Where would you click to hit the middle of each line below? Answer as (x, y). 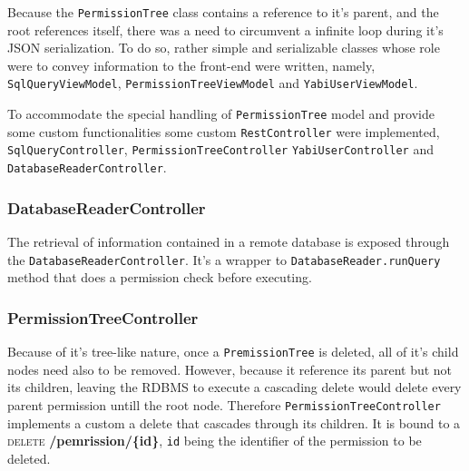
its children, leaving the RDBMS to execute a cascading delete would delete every (234, 387)
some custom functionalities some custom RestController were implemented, (224, 131)
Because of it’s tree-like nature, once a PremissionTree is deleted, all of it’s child (233, 351)
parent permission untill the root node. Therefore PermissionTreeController (224, 404)
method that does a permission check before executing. (160, 277)
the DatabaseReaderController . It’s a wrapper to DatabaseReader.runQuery (224, 259)
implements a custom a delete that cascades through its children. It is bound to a (234, 422)
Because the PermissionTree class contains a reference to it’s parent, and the (223, 12)
